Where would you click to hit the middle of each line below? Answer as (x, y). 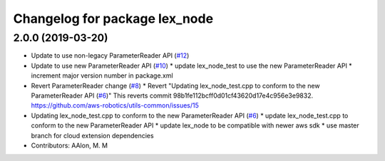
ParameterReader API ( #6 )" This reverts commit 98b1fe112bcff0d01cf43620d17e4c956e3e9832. (172, 95)
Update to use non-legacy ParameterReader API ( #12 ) (110, 56)
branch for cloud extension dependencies (92, 135)
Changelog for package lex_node (113, 19)
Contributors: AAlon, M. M (70, 145)
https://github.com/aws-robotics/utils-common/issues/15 (115, 105)
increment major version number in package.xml (102, 76)
